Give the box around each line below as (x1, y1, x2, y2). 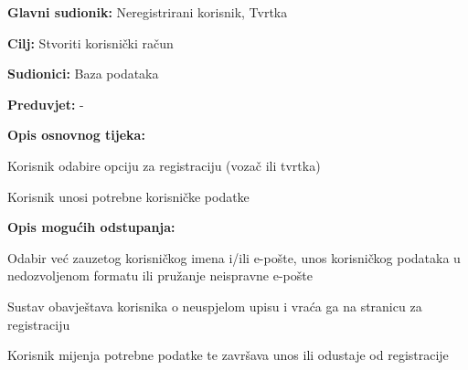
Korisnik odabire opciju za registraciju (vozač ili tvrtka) (7, 155, 321, 174)
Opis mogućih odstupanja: (7, 217, 175, 237)
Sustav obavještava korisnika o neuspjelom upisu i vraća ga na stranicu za (7, 296, 422, 315)
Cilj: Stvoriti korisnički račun (7, 33, 174, 52)
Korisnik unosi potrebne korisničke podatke (7, 186, 250, 206)
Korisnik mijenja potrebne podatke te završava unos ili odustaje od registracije (7, 345, 449, 365)
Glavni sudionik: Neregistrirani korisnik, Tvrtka (7, 3, 288, 21)
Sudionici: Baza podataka (7, 64, 159, 83)
